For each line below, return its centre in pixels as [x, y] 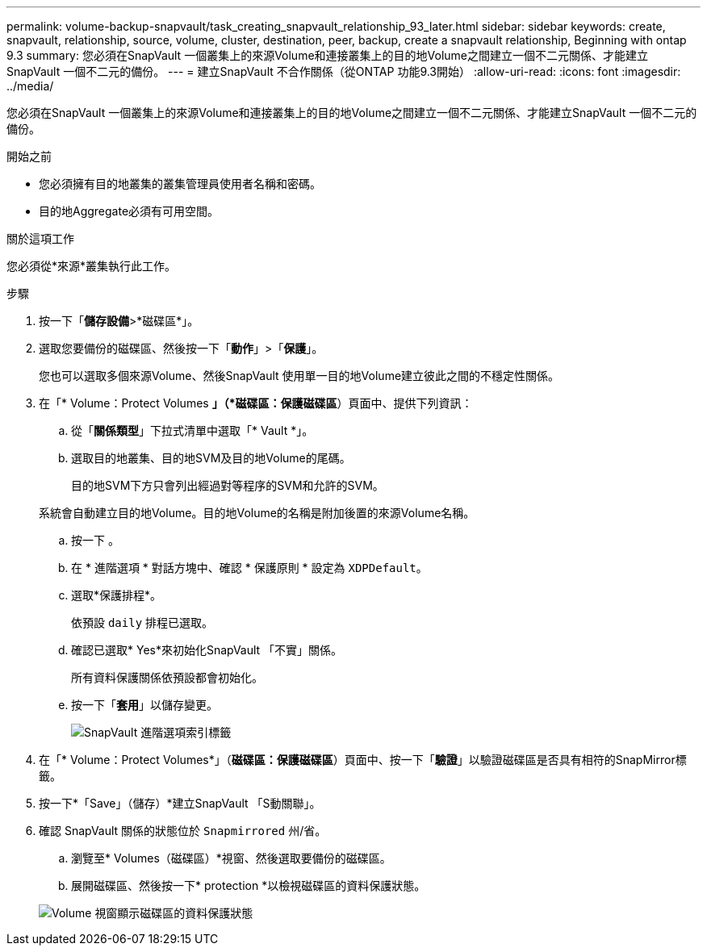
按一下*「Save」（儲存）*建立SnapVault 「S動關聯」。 [180, 803]
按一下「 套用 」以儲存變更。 [144, 705]
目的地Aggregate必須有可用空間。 [129, 211]
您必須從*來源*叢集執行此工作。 [92, 266]
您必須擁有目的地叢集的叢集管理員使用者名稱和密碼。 [180, 184]
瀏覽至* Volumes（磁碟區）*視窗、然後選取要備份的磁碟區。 [231, 858]
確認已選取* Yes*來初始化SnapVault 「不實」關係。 [207, 650]
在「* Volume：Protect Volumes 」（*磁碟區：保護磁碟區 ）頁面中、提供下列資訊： [256, 403]
